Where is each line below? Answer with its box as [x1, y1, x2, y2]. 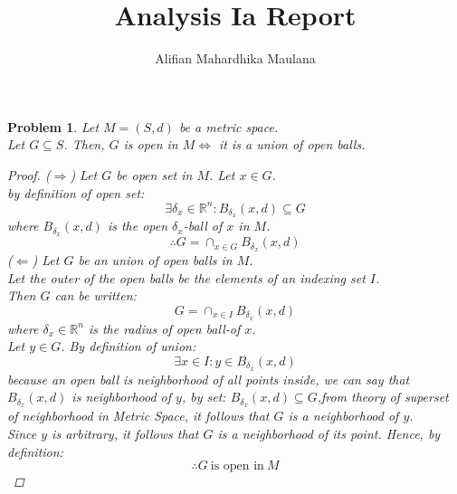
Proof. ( [7, 165, 51, 184]
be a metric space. [178, 117, 279, 136]
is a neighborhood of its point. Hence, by [217, 423, 441, 442]
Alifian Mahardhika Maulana [155, 49, 316, 68]
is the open [107, 216, 168, 235]
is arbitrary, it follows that [52, 423, 199, 442]
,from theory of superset [317, 387, 449, 406]
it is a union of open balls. [219, 135, 366, 154]
